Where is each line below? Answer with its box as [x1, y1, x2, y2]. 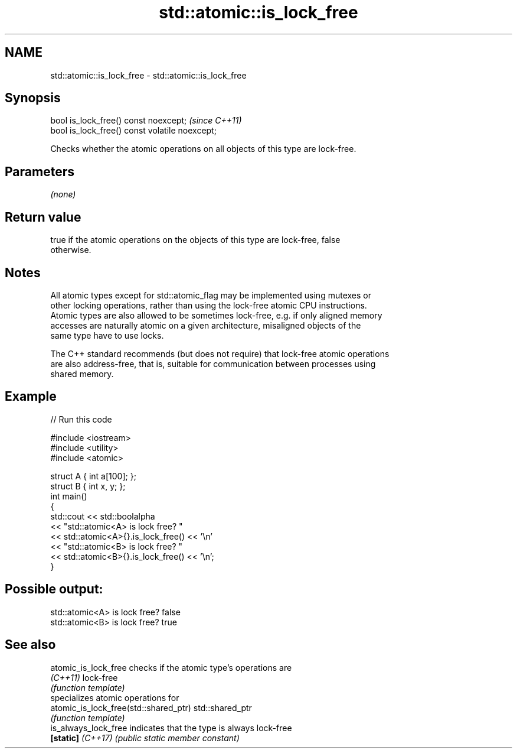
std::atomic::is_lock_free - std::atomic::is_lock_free [50, 70, 247, 80]
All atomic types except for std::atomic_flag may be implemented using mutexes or [50, 290, 371, 300]
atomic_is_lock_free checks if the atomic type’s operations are [50, 662, 292, 673]
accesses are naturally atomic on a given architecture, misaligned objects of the [50, 320, 361, 330]
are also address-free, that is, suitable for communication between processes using [50, 358, 376, 369]
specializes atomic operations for [50, 692, 179, 703]
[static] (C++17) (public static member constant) [50, 732, 240, 743]
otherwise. [50, 245, 91, 255]
